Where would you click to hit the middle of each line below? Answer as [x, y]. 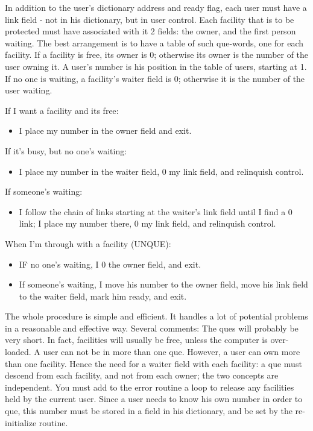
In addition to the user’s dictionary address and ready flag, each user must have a [156, 7]
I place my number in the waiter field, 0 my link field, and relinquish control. [161, 171]
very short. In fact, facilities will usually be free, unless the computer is [136, 340]
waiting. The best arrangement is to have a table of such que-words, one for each [154, 42]
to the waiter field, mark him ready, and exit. [103, 296]
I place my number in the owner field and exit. [105, 131]
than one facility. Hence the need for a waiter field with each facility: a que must [153, 363]
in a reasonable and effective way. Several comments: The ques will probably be [152, 328]
